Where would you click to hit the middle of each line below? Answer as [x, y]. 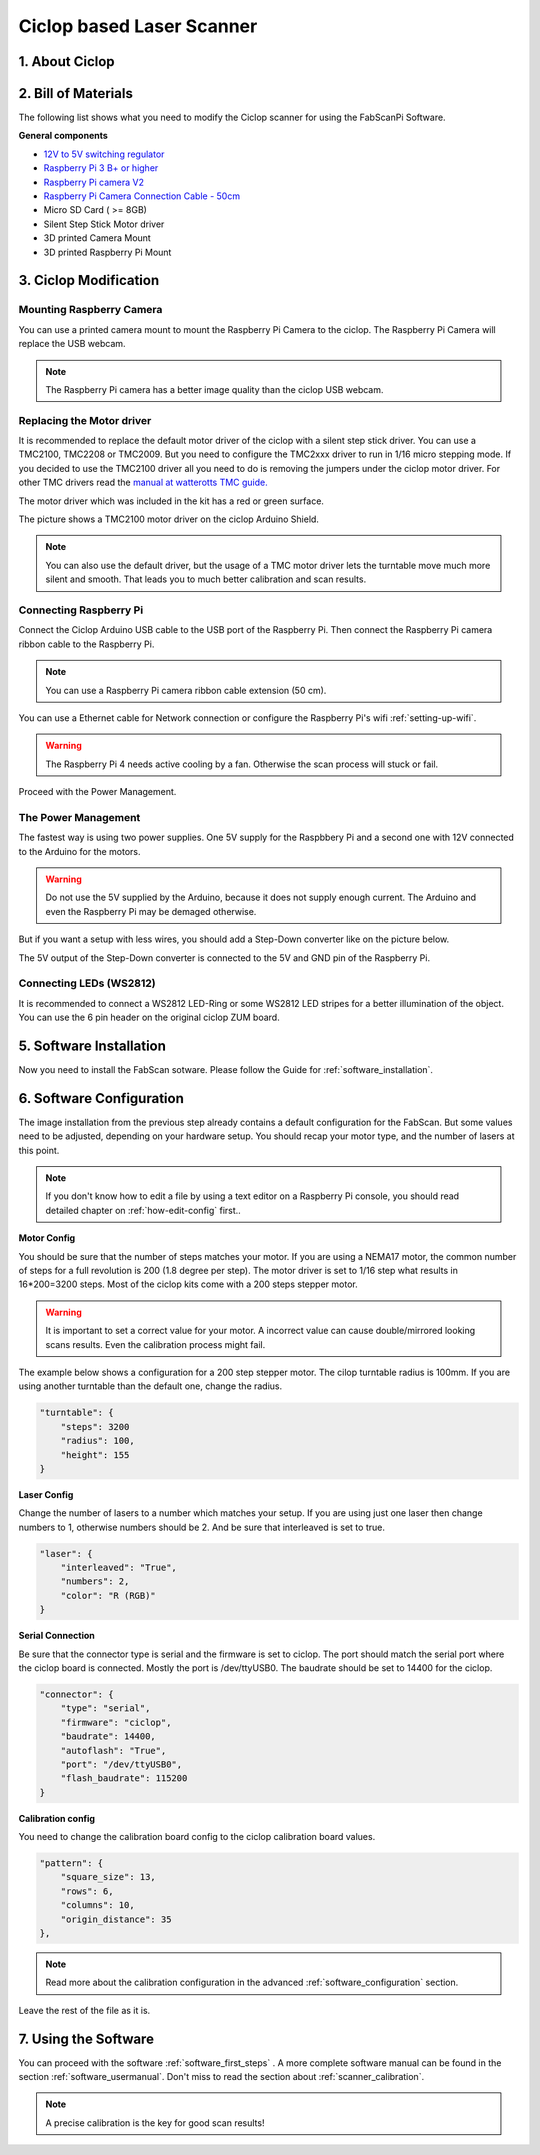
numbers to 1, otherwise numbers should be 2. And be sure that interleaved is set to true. [201, 1527]
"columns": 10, [97, 1905]
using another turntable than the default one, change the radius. [150, 1386]
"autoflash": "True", [113, 1750]
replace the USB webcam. [72, 344]
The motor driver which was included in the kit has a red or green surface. [171, 501]
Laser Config [46, 1494]
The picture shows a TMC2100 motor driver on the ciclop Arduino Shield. [169, 519]
